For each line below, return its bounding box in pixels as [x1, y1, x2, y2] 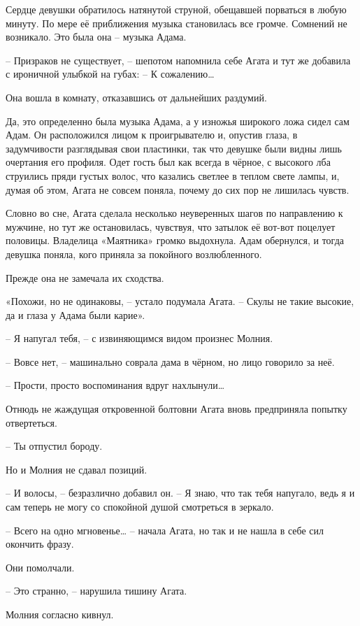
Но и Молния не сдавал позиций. [6, 462, 147, 476]
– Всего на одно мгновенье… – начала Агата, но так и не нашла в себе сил [6, 522, 324, 537]
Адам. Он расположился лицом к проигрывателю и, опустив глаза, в [6, 127, 298, 142]
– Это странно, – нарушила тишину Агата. [6, 583, 187, 598]
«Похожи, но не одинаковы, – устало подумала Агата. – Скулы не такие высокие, [6, 294, 354, 308]
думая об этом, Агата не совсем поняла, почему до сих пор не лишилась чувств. [6, 182, 350, 197]
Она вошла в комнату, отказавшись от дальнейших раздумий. [6, 90, 267, 104]
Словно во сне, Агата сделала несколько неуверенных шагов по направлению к [6, 206, 343, 220]
